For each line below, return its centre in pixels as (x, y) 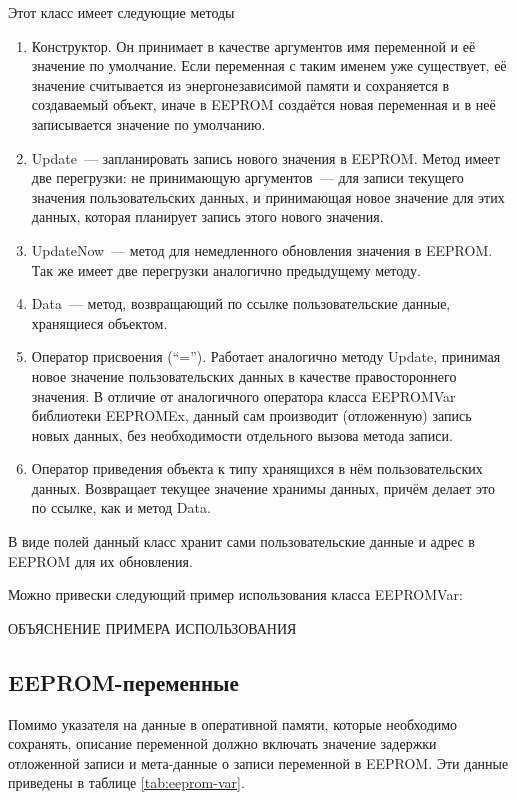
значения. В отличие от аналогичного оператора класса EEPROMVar (243, 395)
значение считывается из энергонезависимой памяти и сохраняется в (240, 84)
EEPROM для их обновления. (100, 560)
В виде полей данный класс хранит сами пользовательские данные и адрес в (241, 541)
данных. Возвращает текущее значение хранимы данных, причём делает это (263, 487)
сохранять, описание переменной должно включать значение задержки (222, 743)
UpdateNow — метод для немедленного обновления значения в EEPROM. (262, 249)
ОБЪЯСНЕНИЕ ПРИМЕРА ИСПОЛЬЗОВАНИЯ (152, 627)
